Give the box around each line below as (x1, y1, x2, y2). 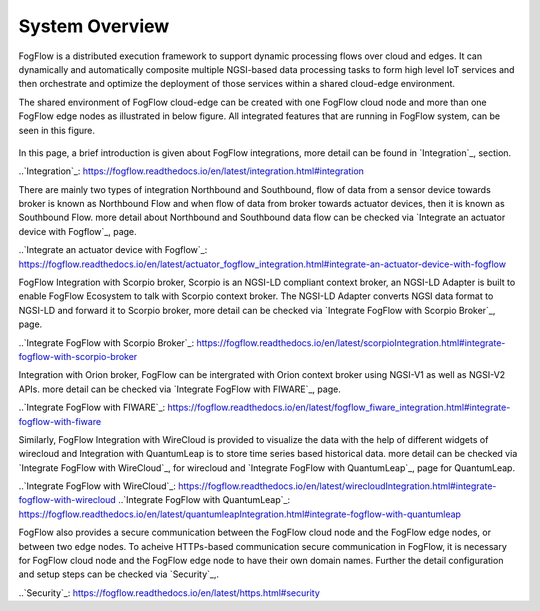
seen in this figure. (18, 124, 95, 136)
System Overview (18, 15, 170, 37)
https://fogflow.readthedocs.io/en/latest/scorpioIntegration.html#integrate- (196, 336, 506, 349)
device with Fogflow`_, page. (18, 225, 137, 237)
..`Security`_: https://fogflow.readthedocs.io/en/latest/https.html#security (18, 586, 320, 599)
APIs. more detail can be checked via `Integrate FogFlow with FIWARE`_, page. (18, 383, 342, 395)
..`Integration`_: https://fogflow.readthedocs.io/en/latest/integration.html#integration (18, 165, 365, 177)
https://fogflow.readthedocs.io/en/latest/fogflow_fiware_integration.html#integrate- (167, 401, 511, 414)
